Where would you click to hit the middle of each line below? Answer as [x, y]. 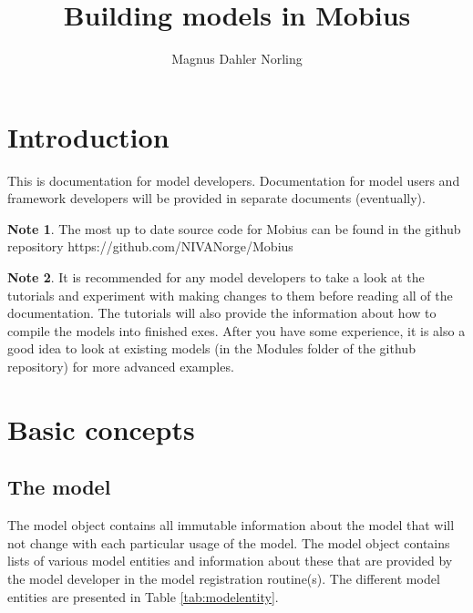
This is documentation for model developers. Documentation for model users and [234, 180]
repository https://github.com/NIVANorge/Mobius [150, 246]
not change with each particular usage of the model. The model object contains [229, 542]
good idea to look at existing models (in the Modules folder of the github [211, 348]
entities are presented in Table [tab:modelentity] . [143, 596]
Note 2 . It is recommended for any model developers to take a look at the [216, 277]
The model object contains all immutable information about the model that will [231, 525]
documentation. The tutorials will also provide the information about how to [222, 313]
